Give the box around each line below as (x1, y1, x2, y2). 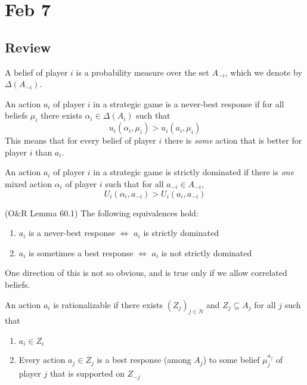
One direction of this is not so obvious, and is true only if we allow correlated (5, 266, 287, 279)
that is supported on (49, 367, 125, 380)
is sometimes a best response (29, 246, 134, 259)
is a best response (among (97, 353, 191, 366)
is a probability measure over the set (76, 66, 209, 78)
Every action (18, 353, 66, 366)
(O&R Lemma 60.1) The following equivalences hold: (5, 206, 199, 219)
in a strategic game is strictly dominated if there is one (93, 166, 294, 178)
